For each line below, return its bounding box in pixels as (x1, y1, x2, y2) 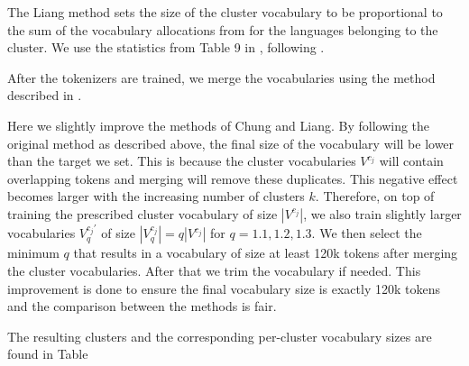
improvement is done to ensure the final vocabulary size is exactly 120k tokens (7, 279, 440, 297)
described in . (7, 86, 82, 105)
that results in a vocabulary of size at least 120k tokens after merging (73, 243, 458, 262)
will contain (379, 151, 444, 170)
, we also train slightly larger (303, 204, 462, 223)
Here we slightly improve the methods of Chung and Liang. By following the (7, 115, 430, 134)
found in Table (7, 344, 88, 363)
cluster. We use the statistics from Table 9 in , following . (7, 38, 325, 57)
